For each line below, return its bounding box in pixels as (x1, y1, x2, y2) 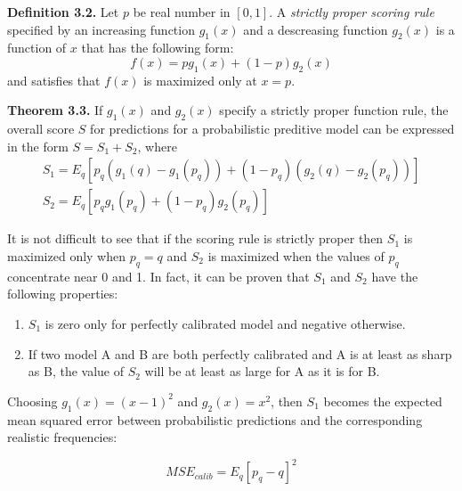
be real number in (133, 3, 231, 20)
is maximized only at (143, 70, 257, 89)
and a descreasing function (243, 20, 388, 38)
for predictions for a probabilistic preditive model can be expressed (90, 119, 455, 138)
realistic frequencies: (7, 428, 118, 446)
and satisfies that (7, 70, 101, 89)
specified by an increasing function (7, 20, 195, 38)
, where (137, 136, 177, 155)
